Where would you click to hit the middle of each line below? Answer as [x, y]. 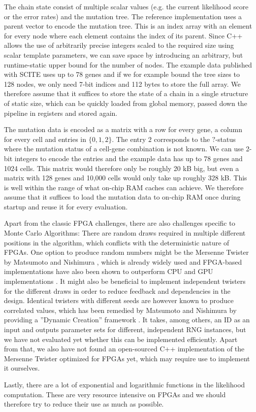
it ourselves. [22, 368]
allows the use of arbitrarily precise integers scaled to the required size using [119, 45]
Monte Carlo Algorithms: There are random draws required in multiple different [125, 233]
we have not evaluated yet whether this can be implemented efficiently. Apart [121, 339]
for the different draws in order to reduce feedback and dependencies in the [117, 291]
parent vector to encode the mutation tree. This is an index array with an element [128, 26]
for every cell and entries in [45, 139]
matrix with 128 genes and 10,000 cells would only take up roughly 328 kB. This [126, 178]
